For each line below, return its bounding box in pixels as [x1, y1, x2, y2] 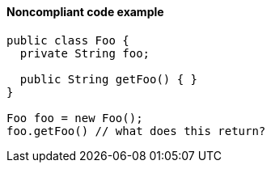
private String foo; [19, 46, 150, 60]
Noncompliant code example [6, 5, 164, 19]
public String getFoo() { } [19, 72, 198, 86]
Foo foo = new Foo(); [6, 111, 143, 125]
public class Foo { [6, 33, 129, 47]
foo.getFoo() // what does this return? [6, 124, 266, 137]
